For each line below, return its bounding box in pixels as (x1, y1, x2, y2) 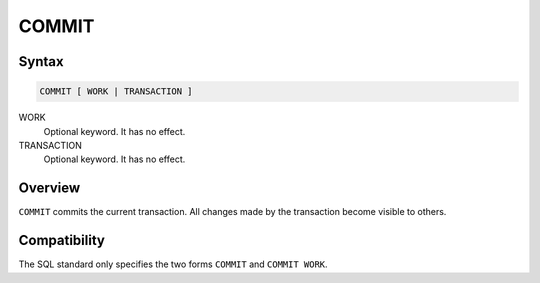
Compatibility (18, 232, 105, 249)
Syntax (18, 53, 64, 70)
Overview (18, 180, 81, 197)
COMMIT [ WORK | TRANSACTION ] (39, 86, 194, 97)
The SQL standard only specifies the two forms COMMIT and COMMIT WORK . (18, 258, 329, 270)
